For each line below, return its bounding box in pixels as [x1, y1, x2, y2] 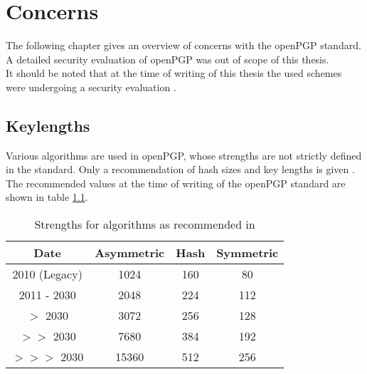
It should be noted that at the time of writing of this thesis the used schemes [6, 66, 342, 80]
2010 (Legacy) [12, 266, 83, 283]
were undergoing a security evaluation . [6, 79, 176, 94]
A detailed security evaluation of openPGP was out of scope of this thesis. [6, 51, 329, 66]
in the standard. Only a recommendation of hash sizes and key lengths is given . [6, 162, 355, 177]
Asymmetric [95, 244, 165, 261]
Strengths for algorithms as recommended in [34, 216, 255, 233]
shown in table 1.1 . [6, 189, 88, 204]
